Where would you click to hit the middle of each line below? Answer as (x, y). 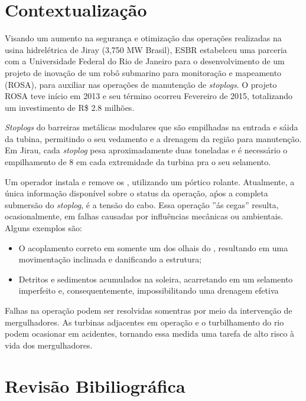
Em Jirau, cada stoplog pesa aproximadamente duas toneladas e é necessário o (146, 150)
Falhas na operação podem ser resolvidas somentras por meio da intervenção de (149, 310)
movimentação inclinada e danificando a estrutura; (110, 259)
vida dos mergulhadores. (49, 345)
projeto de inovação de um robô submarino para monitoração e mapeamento (143, 72)
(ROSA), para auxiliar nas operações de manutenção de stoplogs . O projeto (141, 84)
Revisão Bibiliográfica (95, 385)
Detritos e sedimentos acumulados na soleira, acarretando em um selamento (156, 279)
